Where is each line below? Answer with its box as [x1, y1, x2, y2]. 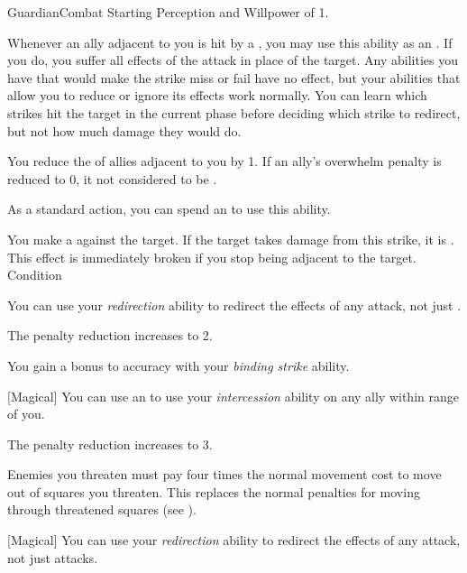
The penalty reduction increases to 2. [7, 326, 213, 345]
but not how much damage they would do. [7, 121, 242, 140]
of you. [7, 404, 45, 423]
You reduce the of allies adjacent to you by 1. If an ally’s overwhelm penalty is [7, 152, 442, 171]
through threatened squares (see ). [7, 500, 197, 519]
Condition [7, 265, 62, 284]
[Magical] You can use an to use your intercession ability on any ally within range [7, 386, 459, 405]
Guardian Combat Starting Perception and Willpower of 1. [7, 3, 329, 21]
